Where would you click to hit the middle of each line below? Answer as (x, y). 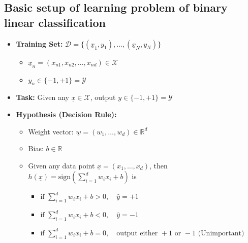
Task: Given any (42, 97)
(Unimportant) (221, 233)
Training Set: (39, 43)
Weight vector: (51, 131)
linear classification (55, 22)
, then (158, 165)
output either (137, 233)
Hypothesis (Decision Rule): (66, 114)
